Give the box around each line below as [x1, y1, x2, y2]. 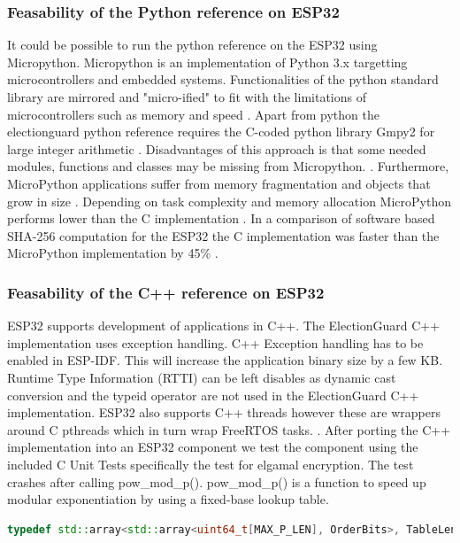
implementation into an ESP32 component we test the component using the [7, 438, 418, 456]
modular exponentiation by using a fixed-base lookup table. [7, 490, 329, 508]
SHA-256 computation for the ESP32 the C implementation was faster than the [7, 226, 440, 244]
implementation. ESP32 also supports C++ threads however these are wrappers [7, 403, 441, 422]
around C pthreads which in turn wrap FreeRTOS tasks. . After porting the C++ [7, 420, 451, 438]
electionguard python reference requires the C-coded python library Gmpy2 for [7, 122, 435, 141]
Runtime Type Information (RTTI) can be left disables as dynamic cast [7, 368, 396, 386]
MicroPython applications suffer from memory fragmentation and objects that [7, 174, 431, 192]
